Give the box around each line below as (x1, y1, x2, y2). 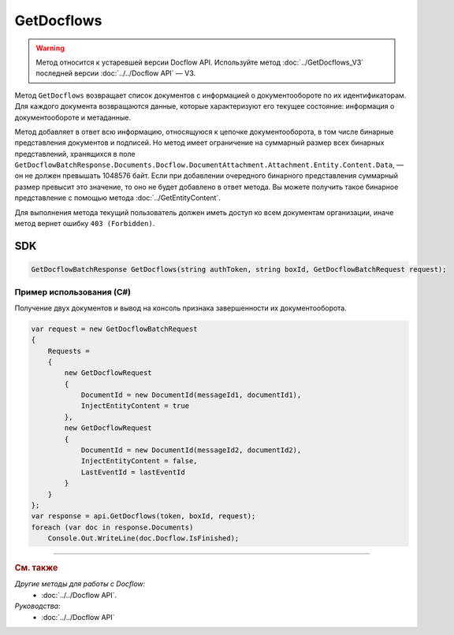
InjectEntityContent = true (80, 402, 189, 410)
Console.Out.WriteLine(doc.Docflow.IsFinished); (47, 534, 240, 543)
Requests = (47, 347, 90, 355)
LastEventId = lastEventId (80, 467, 185, 477)
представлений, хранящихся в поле (14, 149, 136, 158)
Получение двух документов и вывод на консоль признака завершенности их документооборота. (14, 303, 347, 313)
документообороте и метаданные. (14, 113, 132, 122)
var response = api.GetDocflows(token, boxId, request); (31, 512, 256, 521)
